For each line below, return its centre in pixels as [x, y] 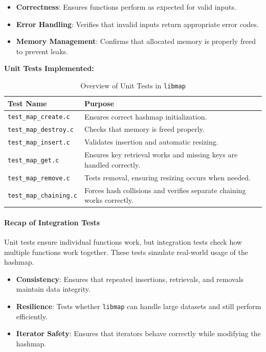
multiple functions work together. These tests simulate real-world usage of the [126, 252]
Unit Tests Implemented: [49, 68]
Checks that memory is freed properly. [145, 129]
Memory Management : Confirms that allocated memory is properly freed [136, 41]
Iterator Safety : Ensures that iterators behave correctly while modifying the [138, 333]
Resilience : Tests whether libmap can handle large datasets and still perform [139, 306]
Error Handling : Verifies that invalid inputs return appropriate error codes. [137, 24]
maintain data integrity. [53, 289]
